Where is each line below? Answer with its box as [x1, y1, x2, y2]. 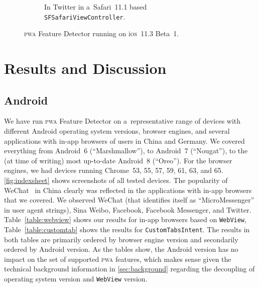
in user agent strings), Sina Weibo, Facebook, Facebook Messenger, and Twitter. [4, 204, 251, 215]
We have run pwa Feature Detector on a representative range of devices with [4, 116, 241, 126]
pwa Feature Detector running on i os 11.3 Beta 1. [24, 28, 179, 39]
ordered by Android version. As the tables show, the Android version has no [4, 244, 238, 254]
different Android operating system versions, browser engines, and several [4, 126, 230, 136]
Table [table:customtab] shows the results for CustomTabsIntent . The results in [4, 224, 250, 235]
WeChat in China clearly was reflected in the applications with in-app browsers [4, 184, 252, 195]
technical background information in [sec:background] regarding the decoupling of [4, 263, 255, 274]
